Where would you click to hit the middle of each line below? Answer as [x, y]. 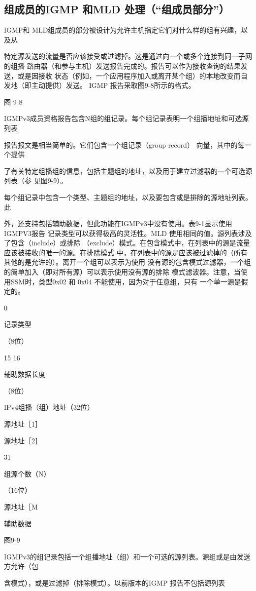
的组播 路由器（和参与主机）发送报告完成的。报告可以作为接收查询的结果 [122, 65]
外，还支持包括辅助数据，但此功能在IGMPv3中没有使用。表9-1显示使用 [118, 223]
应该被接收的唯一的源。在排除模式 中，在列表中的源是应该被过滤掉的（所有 [126, 252]
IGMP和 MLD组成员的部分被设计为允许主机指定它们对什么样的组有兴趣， [123, 30]
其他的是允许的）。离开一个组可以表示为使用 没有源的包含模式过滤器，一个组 [128, 262]
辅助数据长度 [25, 374]
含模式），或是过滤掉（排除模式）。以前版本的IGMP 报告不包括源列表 [115, 582]
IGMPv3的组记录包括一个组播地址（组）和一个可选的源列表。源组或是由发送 [127, 556]
